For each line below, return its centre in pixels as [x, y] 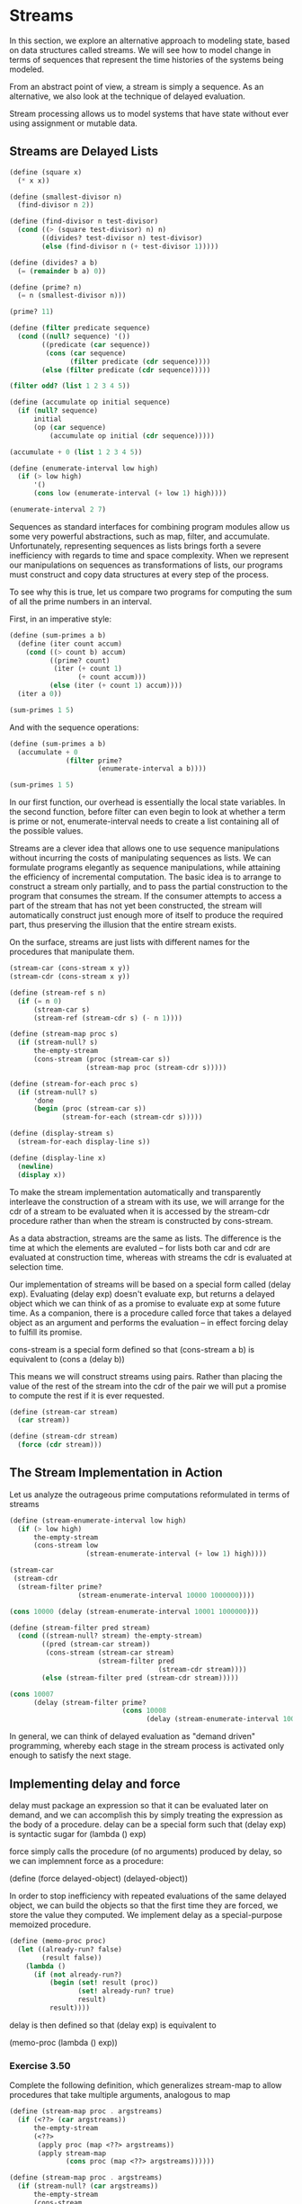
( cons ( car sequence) [86, 353]
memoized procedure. [50, 1924]
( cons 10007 [31, 1694]
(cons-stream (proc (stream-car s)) [102, 1059]
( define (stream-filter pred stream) [80, 1628]
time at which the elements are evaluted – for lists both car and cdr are [140, 1247]
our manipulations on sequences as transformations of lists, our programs [146, 565]
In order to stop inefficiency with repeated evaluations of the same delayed [148, 1896]
